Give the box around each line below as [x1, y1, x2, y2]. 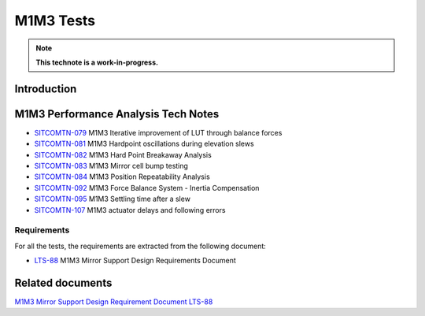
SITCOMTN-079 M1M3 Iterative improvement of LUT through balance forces [34, 128, 283, 137]
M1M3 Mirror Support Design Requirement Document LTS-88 [14, 297, 213, 307]
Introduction [14, 82, 77, 95]
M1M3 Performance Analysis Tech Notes [14, 107, 220, 121]
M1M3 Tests [14, 12, 96, 29]
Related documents [14, 276, 113, 289]
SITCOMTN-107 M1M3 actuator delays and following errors [34, 205, 226, 214]
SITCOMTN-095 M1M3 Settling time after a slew [34, 194, 190, 204]
